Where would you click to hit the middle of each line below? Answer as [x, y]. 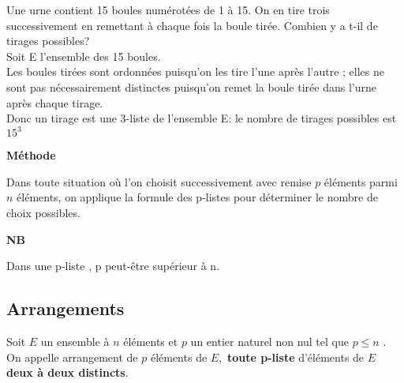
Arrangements [65, 308]
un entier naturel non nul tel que [269, 342]
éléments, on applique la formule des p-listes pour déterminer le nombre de [197, 197]
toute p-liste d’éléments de [296, 357]
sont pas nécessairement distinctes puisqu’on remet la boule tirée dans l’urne [191, 86]
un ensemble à [75, 342]
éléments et [151, 342]
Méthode [31, 155]
